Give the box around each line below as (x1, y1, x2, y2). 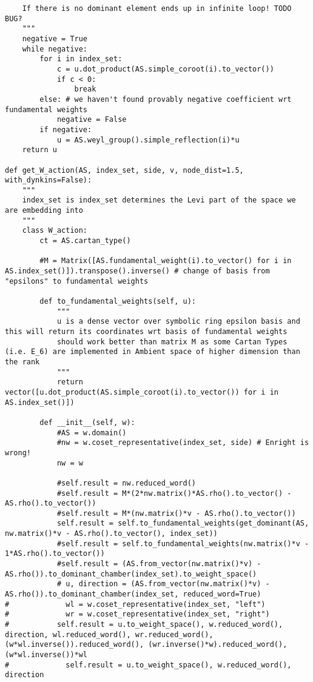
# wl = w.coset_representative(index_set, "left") (5, 600, 266, 609)
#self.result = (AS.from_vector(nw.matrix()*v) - (56, 560, 261, 569)
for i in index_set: (39, 55, 123, 64)
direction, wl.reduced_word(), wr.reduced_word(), (5, 630, 214, 639)
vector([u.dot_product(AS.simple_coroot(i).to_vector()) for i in (5, 387, 279, 396)
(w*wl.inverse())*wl (5, 650, 88, 659)
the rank (5, 357, 40, 366)
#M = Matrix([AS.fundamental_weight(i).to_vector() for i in (39, 256, 292, 266)
